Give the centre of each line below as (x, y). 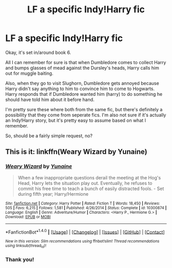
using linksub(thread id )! (26, 246)
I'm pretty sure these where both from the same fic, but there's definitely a (84, 109)
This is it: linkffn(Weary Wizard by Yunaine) (76, 152)
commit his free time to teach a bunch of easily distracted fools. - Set (91, 189)
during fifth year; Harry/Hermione (53, 194)
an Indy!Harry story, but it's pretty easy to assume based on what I (76, 120)
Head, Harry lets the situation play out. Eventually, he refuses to (85, 183)
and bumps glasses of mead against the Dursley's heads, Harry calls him (82, 68)
